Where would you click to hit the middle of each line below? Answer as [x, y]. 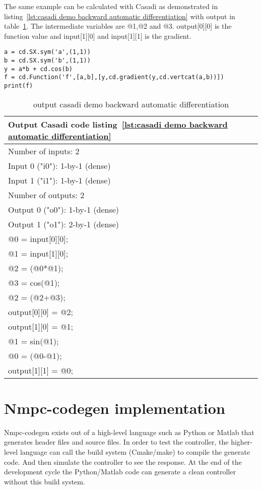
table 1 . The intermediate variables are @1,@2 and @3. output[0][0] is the [118, 26]
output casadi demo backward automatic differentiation [131, 104]
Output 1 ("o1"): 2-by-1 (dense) [64, 224]
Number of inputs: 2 [44, 151]
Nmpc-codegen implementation [115, 408]
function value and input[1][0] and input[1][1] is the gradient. [98, 36]
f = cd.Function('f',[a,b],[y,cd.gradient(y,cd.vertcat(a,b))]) [114, 77]
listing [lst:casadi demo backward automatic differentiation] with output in [120, 16]
